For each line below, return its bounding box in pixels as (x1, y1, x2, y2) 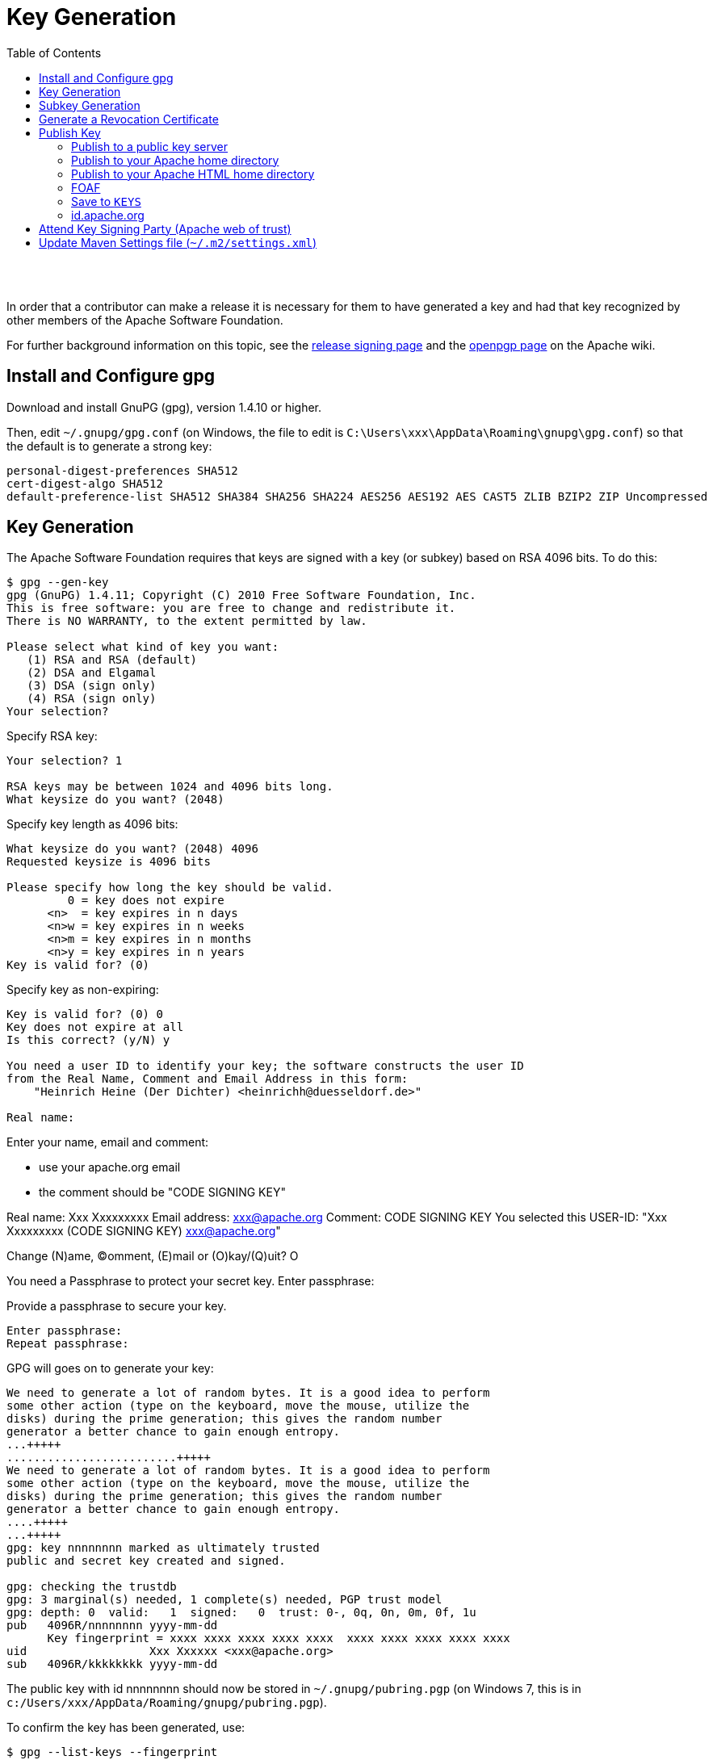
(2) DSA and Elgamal (27, 666, 157, 680)
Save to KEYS (71, 194, 141, 208)
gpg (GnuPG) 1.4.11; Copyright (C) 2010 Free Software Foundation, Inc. (6, 589, 476, 602)
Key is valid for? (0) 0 (6, 1008, 163, 1021)
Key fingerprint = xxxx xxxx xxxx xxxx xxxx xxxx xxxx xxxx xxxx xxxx (47, 1632, 510, 1645)
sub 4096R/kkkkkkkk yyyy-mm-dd (6, 1657, 218, 1671)
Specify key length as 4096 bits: (6, 817, 178, 832)
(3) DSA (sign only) (27, 679, 157, 693)
